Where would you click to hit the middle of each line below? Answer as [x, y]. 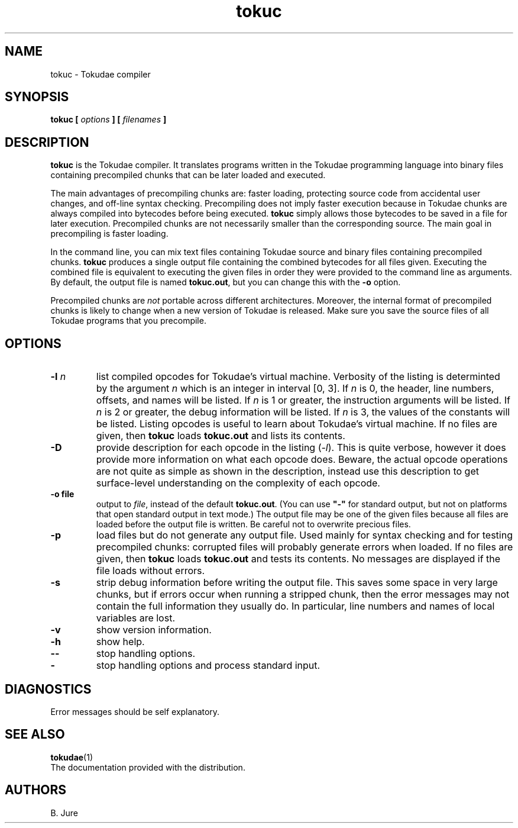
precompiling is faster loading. [109, 234]
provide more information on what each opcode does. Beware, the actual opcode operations [302, 460]
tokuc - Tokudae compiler [101, 74]
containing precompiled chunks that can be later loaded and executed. [188, 175]
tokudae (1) [72, 757]
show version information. [154, 630]
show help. [120, 642]
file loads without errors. [150, 571]
